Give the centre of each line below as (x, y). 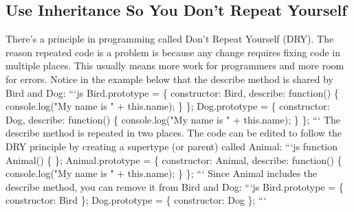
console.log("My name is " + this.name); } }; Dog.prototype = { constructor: (168, 106)
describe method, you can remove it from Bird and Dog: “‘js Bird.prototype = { (175, 186)
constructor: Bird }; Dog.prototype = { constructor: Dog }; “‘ (136, 200)
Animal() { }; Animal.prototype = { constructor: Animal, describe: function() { (174, 160)
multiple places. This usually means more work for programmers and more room (175, 66)
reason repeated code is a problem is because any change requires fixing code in (173, 52)
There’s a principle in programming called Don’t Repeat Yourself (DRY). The (170, 39)
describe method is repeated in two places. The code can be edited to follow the (174, 133)
